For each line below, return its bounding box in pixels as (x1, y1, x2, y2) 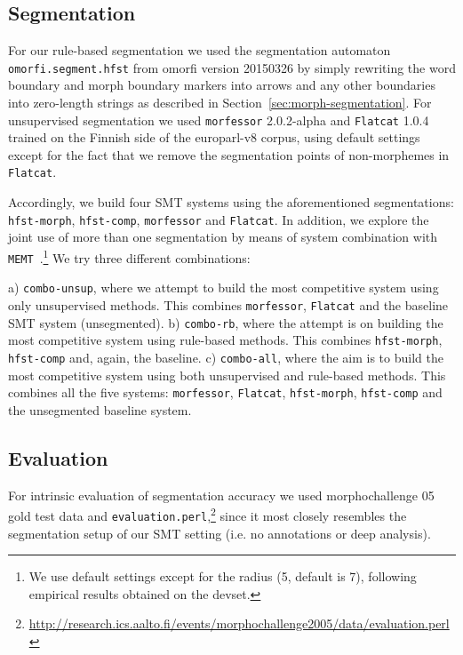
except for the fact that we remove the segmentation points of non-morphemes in (8, 145, 450, 164)
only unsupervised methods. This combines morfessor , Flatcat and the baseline (8, 295, 449, 314)
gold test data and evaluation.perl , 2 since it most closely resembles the (8, 504, 407, 524)
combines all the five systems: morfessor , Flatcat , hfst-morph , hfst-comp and (8, 383, 443, 402)
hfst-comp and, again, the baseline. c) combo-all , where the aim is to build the (8, 347, 443, 366)
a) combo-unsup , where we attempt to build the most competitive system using (8, 278, 439, 297)
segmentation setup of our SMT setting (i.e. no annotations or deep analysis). (8, 523, 431, 542)
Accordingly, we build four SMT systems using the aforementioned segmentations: (8, 193, 454, 212)
